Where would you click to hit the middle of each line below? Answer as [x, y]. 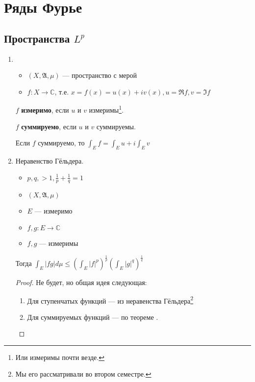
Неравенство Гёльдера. [50, 161]
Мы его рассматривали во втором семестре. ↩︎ [83, 373]
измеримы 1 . [106, 109]
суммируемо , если [49, 126]
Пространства [37, 38]
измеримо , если [45, 110]
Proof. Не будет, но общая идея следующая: [81, 282]
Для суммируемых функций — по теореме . [93, 317]
